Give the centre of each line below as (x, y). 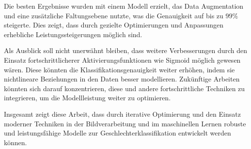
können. (16, 142)
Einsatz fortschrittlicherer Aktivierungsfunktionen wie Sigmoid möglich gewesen (122, 60)
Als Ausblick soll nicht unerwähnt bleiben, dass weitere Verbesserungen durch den (126, 50)
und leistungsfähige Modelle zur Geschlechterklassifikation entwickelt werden (118, 133)
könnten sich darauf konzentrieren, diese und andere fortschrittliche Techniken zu (125, 88)
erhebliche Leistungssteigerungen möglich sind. (73, 34)
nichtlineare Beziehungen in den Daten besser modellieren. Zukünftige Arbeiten (122, 79)
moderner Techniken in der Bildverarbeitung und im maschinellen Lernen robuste (125, 123)
